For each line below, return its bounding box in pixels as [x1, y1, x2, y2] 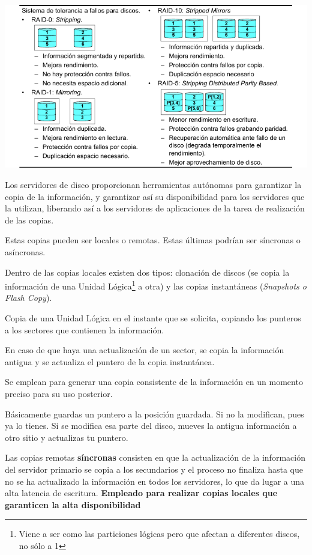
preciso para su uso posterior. [5, 387, 113, 399]
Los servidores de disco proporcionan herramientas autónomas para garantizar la [5, 178, 302, 191]
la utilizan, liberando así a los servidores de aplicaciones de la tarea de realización [5, 202, 305, 214]
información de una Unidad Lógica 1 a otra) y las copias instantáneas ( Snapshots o [5, 278, 307, 292]
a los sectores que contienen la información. [5, 323, 164, 336]
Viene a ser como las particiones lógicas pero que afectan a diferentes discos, [19, 527, 300, 540]
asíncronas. [5, 245, 46, 258]
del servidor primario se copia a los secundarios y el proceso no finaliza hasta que [5, 462, 303, 475]
